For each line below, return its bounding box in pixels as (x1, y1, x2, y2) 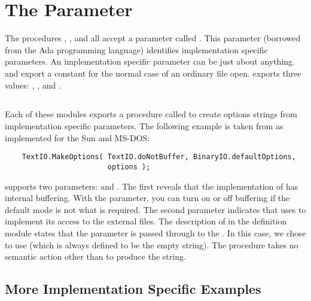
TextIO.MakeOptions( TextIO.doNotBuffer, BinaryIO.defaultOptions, (22, 153, 296, 162)
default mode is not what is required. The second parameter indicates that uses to (5, 203, 306, 215)
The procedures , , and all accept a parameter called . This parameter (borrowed (5, 32, 301, 44)
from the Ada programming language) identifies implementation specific (5, 43, 268, 56)
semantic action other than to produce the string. (5, 250, 186, 263)
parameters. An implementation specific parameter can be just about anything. (5, 55, 295, 68)
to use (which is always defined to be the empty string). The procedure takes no (5, 238, 298, 251)
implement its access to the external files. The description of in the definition (5, 215, 287, 227)
